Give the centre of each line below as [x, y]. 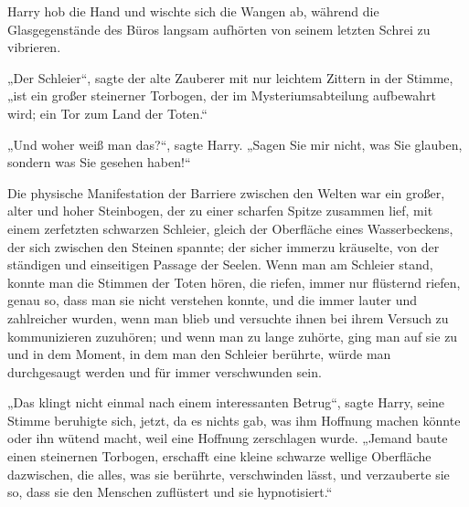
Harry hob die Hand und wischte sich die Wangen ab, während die [193, 11]
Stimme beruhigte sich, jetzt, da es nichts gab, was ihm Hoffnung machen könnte [234, 420]
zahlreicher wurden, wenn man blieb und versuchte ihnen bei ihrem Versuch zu [228, 317]
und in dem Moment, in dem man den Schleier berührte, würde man [199, 354]
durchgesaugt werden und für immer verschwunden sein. [165, 371]
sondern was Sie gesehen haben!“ [99, 162]
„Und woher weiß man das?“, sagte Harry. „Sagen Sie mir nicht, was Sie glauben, [235, 144]
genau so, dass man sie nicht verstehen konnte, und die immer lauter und [213, 300]
